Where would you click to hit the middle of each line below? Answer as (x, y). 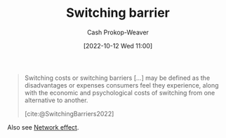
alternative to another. (56, 100)
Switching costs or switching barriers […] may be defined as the (117, 78)
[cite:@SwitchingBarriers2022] (69, 113)
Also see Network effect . (43, 127)
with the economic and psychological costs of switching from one (120, 92)
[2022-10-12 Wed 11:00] (118, 46)
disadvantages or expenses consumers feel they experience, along (121, 85)
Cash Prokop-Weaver (118, 32)
